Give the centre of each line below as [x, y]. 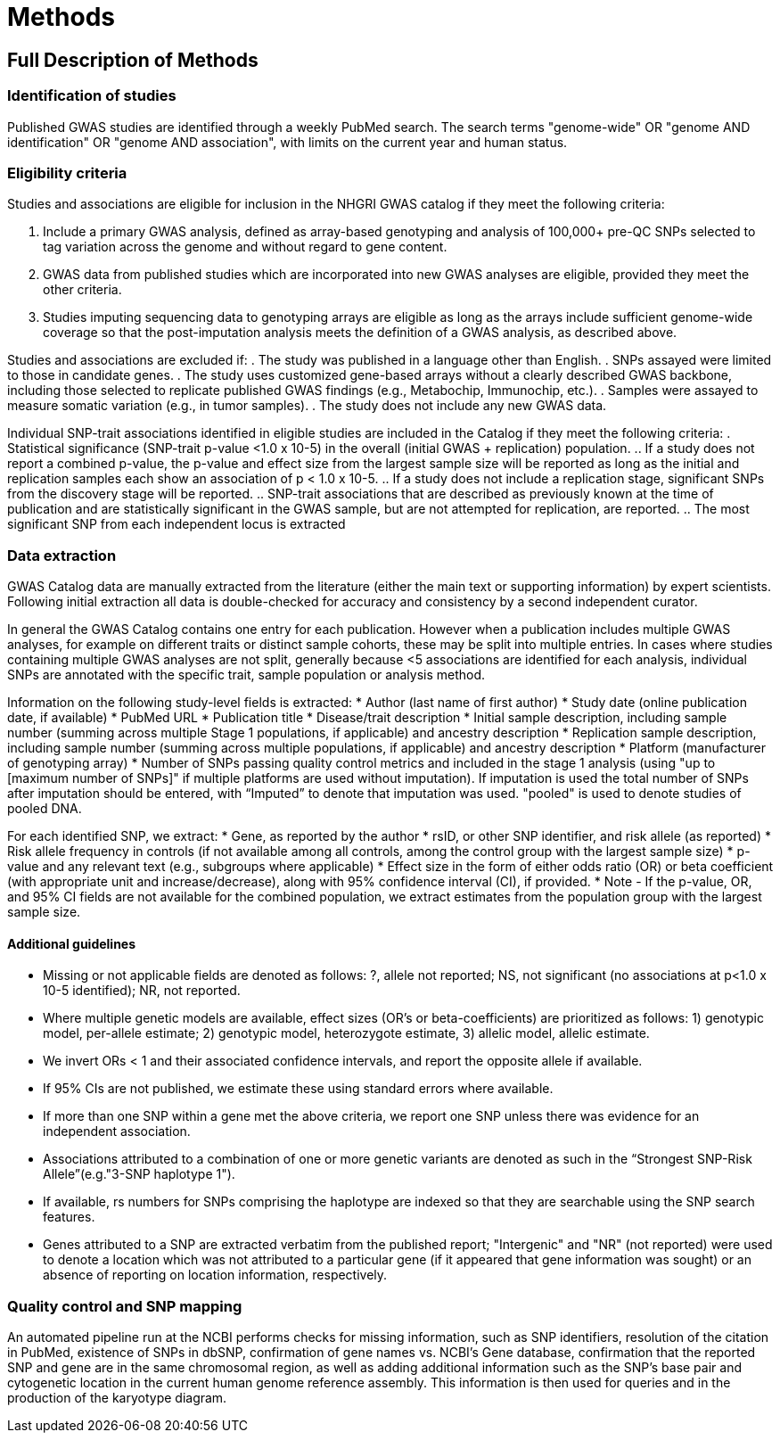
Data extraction [62, 555]
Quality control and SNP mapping [125, 1306]
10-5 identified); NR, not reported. [142, 991]
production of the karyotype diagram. [117, 1398]
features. [69, 1217]
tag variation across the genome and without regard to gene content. [245, 247]
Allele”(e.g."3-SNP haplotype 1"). [139, 1174]
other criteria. [82, 290]
